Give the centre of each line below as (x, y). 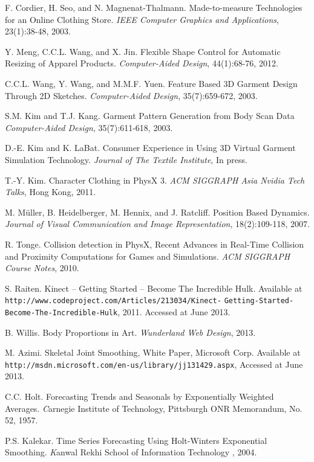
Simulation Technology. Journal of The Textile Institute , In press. (126, 159)
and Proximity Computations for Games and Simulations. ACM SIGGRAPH (148, 256)
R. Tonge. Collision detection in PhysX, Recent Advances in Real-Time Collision (155, 244)
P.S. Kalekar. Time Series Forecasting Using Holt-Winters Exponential (136, 440)
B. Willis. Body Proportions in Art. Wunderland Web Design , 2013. (130, 332)
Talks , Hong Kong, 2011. (51, 192)
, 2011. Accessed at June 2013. (174, 311)
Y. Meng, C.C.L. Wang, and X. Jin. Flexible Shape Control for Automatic (143, 51)
